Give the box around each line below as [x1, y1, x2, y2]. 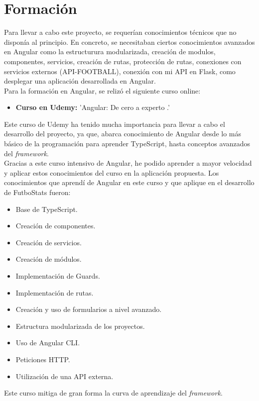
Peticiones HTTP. [15, 354, 70, 364]
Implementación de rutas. [15, 287, 94, 298]
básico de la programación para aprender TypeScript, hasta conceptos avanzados [4, 138, 251, 149]
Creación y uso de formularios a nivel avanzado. [15, 304, 162, 314]
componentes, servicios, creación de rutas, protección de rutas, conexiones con [4, 56, 242, 66]
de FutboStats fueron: [4, 187, 71, 198]
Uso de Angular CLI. [15, 337, 80, 348]
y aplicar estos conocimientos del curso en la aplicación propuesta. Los [4, 167, 219, 178]
